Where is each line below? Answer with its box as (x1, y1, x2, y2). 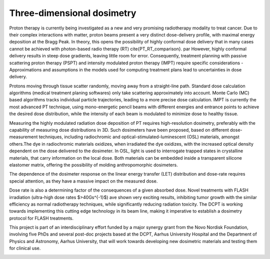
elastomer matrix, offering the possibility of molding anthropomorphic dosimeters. (9, 162, 178, 168)
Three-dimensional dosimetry (9, 7, 136, 18)
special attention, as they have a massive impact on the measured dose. (9, 178, 158, 184)
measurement (9, 134, 38, 140)
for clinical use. (9, 245, 41, 252)
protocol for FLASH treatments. (9, 215, 74, 221)
